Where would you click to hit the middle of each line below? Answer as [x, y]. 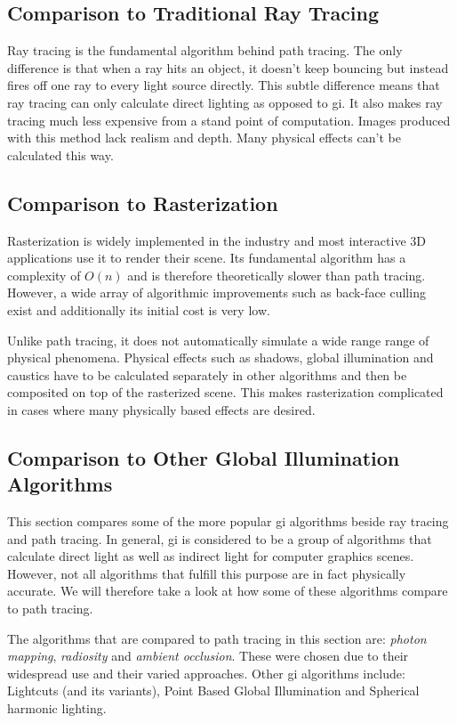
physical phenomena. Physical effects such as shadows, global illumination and [220, 357]
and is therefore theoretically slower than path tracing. [277, 275]
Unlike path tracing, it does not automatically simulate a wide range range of [218, 340]
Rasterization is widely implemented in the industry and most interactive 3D [216, 240]
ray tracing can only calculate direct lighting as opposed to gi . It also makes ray [225, 102]
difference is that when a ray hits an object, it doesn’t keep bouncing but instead [228, 67]
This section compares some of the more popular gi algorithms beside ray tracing [228, 521]
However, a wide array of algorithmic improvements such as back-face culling [216, 292]
